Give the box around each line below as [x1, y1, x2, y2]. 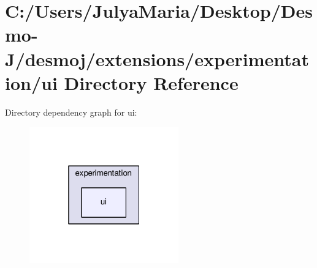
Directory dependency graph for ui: [5, 105, 137, 118]
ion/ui [5, 70, 58, 95]
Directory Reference [64, 70, 239, 95]
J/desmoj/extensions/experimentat [5, 46, 309, 71]
